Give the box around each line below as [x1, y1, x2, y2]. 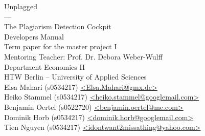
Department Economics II [4, 61, 85, 72]
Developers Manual [4, 31, 64, 42]
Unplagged [4, 1, 37, 11]
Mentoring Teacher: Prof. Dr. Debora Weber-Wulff [4, 51, 163, 62]
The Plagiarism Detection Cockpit [4, 21, 111, 32]
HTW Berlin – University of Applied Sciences [4, 71, 147, 82]
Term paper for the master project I [4, 41, 117, 52]
